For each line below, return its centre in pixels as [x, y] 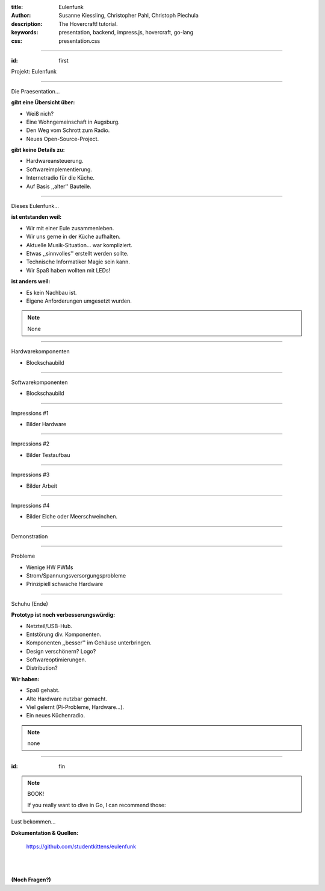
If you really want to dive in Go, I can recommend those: [97, 805]
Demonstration [29, 536]
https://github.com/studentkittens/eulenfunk [81, 846]
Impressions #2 [30, 444]
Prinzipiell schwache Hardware [65, 584]
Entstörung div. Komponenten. [64, 634]
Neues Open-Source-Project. [63, 139]
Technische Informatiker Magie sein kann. [78, 262]
